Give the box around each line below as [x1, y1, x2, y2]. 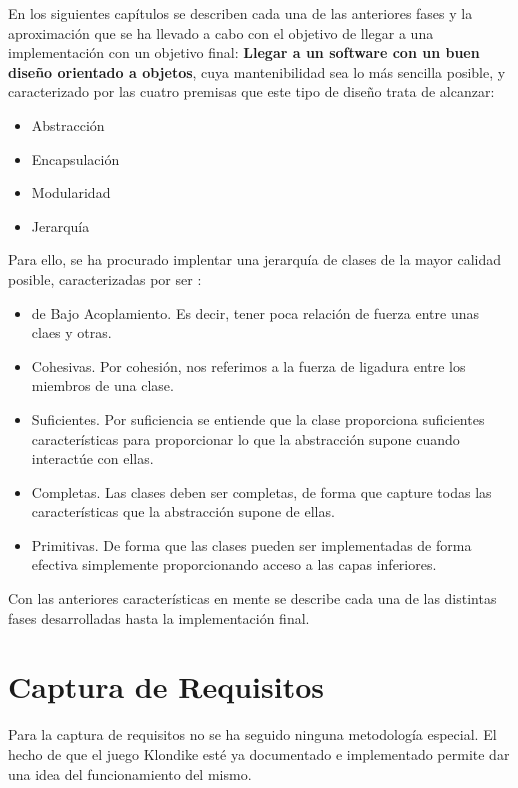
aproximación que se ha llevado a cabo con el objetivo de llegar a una [8, 22, 434, 43]
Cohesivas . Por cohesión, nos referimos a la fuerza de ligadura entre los [31, 355, 466, 376]
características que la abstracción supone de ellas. [31, 501, 335, 522]
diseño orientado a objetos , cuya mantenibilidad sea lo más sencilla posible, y [8, 61, 506, 82]
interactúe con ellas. [31, 448, 154, 469]
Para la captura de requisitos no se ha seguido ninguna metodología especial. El [8, 724, 497, 745]
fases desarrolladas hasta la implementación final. [8, 607, 310, 628]
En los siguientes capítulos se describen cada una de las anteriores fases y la [8, 3, 473, 23]
